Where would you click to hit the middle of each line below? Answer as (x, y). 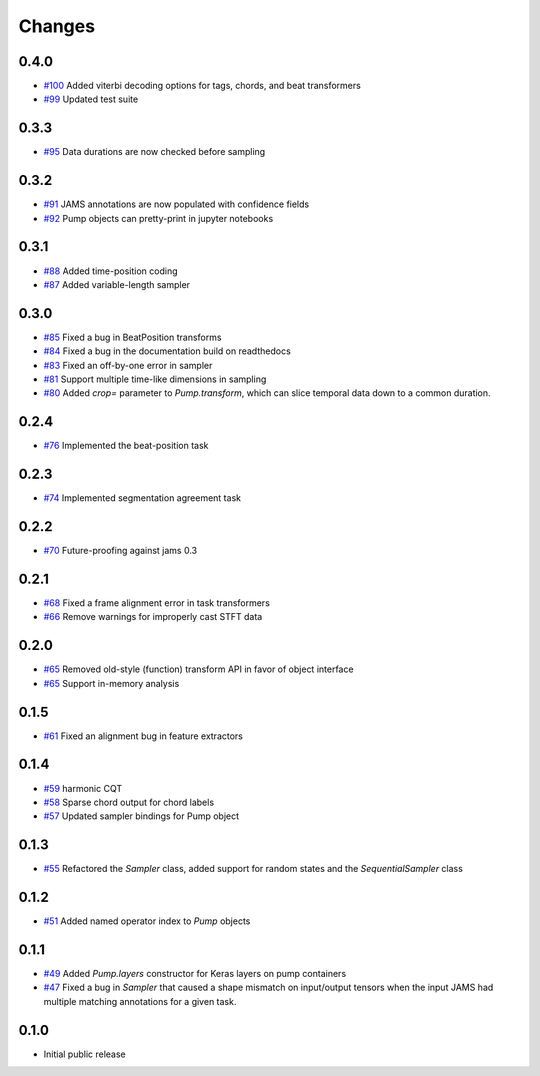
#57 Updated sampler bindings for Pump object (141, 816)
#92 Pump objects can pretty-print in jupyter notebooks (158, 218)
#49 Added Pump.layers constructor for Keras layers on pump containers (195, 974)
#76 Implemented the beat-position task (126, 446)
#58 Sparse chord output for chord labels (129, 802)
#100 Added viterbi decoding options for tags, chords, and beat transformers (202, 86)
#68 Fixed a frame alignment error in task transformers (156, 603)
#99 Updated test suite (91, 99)
